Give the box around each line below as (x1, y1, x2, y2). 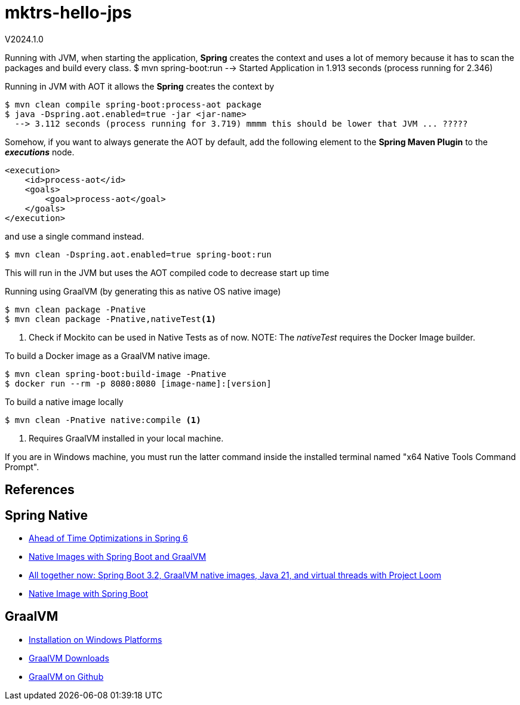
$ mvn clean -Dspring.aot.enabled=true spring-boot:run (5, 249, 272, 259)
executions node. (5, 146, 75, 157)
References (5, 482, 75, 498)
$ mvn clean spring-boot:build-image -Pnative (5, 369, 226, 379)
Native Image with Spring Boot (29, 588, 148, 599)
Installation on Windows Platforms (29, 634, 162, 645)
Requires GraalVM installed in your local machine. (29, 433, 224, 443)
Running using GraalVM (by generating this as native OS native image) (5, 286, 281, 296)
